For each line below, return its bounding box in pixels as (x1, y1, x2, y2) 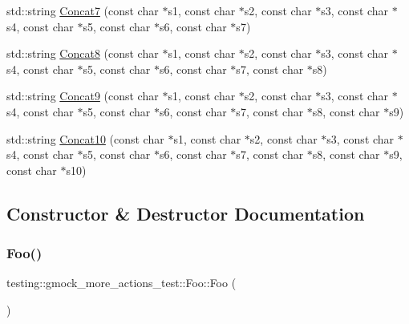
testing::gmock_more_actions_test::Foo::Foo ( (6, 274, 237, 291)
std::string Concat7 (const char (6, 2, 159, 18)
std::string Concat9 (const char (6, 87, 159, 104)
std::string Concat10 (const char (6, 130, 164, 147)
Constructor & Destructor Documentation (6, 200, 365, 225)
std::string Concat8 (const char (6, 45, 159, 62)
